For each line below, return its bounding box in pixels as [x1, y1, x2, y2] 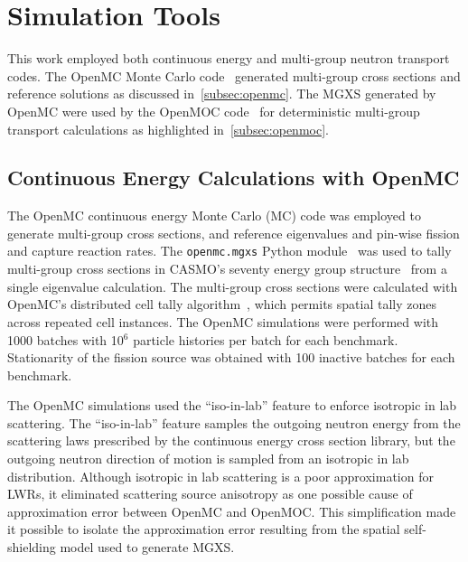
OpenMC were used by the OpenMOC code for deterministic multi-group [7, 101, 420, 120]
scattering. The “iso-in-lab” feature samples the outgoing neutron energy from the [7, 413, 461, 432]
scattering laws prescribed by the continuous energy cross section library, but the [7, 431, 455, 450]
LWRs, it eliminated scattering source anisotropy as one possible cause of [7, 484, 413, 503]
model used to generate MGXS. [60, 538, 235, 557]
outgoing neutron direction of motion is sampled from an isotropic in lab [7, 449, 409, 468]
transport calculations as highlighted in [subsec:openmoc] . [7, 119, 329, 138]
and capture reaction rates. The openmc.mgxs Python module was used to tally [7, 241, 452, 260]
